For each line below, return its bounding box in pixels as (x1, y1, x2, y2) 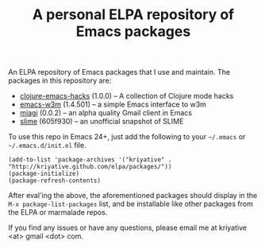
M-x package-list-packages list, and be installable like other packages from (8, 199, 254, 208)
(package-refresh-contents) (8, 177, 102, 185)
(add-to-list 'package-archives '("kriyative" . (8, 156, 172, 164)
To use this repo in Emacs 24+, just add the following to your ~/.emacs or (8, 132, 246, 142)
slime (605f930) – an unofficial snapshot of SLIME (19, 117, 184, 126)
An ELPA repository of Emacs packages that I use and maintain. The (8, 68, 231, 77)
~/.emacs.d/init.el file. (8, 141, 86, 150)
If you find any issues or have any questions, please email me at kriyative (8, 223, 248, 232)
